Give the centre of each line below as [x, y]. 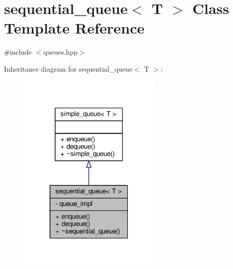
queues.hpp [60, 52]
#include [18, 52]
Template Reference [74, 28]
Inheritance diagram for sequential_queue [68, 68]
